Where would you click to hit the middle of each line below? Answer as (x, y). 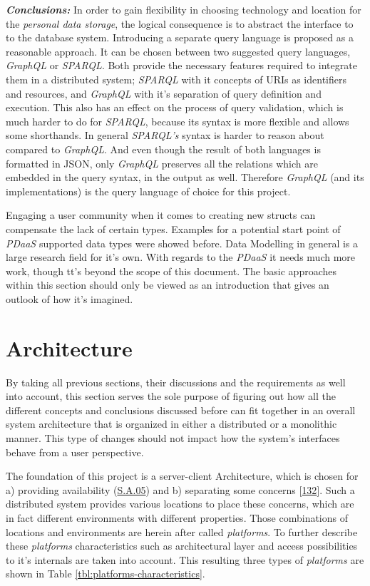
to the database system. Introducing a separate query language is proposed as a (180, 37)
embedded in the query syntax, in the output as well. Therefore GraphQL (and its (185, 177)
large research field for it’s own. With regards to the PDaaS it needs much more (181, 257)
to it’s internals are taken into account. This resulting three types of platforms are (185, 559)
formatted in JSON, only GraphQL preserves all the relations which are (162, 163)
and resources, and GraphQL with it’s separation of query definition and (164, 93)
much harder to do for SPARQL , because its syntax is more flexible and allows (178, 121)
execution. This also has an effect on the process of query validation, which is (175, 107)
